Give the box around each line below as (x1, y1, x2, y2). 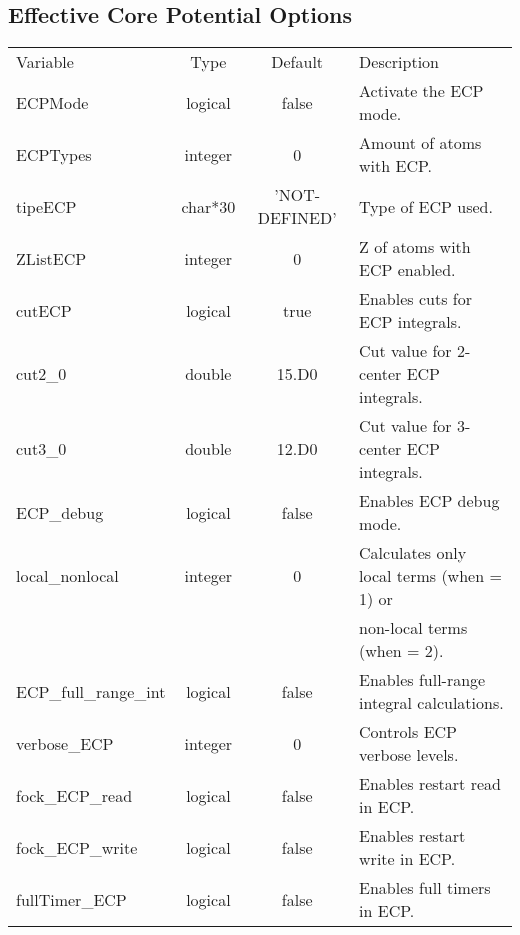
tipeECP (16, 194, 77, 218)
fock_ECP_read (16, 783, 133, 807)
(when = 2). (359, 639, 444, 663)
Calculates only (359, 541, 467, 565)
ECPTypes (16, 142, 92, 166)
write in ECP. (359, 847, 456, 871)
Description (359, 50, 439, 74)
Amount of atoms (359, 131, 482, 155)
